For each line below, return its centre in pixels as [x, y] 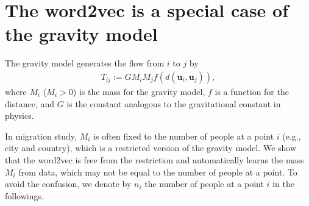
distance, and [30, 103]
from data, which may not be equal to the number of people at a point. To [158, 172]
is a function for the [252, 91]
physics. [20, 115]
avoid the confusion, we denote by [68, 184]
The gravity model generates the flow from [85, 63]
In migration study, [41, 136]
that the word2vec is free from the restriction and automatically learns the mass [154, 159]
